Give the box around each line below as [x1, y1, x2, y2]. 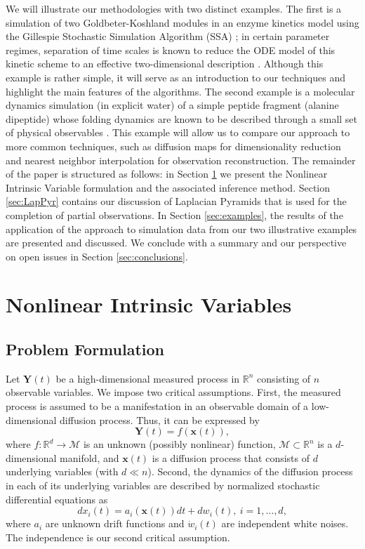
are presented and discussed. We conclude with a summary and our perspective [6, 235, 347, 250]
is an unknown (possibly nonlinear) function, [83, 437, 276, 451]
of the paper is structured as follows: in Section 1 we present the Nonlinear [6, 166, 328, 181]
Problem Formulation [6, 338, 164, 360]
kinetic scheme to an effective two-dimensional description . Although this [6, 56, 324, 71]
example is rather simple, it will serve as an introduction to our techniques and [6, 70, 345, 84]
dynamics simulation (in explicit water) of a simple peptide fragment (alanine [6, 98, 339, 112]
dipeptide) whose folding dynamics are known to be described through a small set [6, 111, 358, 126]
